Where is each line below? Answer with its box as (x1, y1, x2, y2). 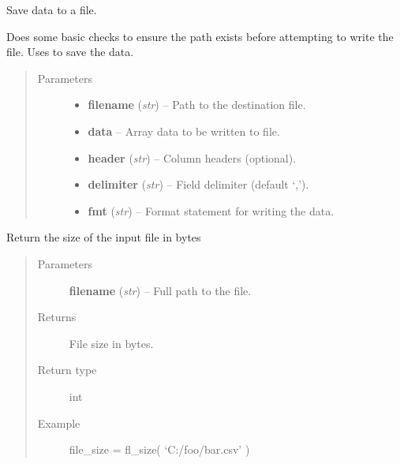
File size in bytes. (69, 335, 154, 351)
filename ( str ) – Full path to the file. (69, 282, 252, 298)
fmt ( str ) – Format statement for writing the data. (88, 202, 335, 219)
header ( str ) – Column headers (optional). (88, 149, 297, 166)
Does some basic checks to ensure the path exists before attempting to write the (6, 28, 394, 44)
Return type (37, 361, 97, 378)
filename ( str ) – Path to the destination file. (88, 96, 306, 113)
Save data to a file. (6, 2, 97, 17)
